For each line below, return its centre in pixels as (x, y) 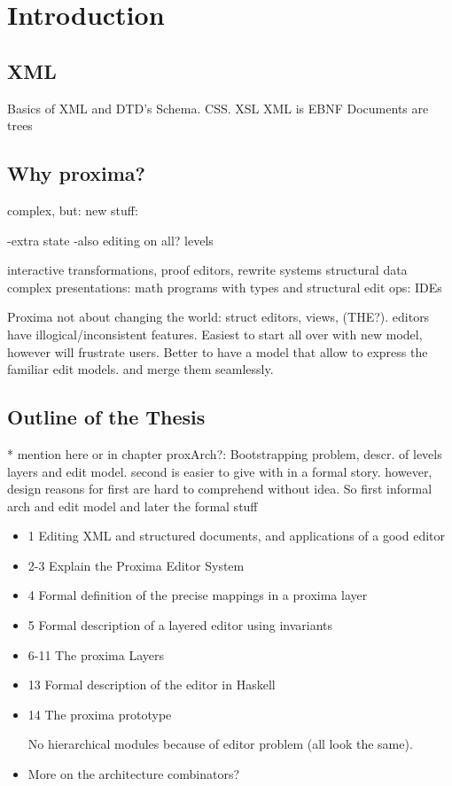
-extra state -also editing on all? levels (110, 240)
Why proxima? (76, 173)
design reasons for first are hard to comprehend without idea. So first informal (220, 489)
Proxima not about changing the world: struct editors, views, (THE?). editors (218, 317)
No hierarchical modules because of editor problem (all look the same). (220, 744)
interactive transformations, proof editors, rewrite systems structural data (207, 270)
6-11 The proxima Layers (96, 654)
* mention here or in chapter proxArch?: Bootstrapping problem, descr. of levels (225, 453)
